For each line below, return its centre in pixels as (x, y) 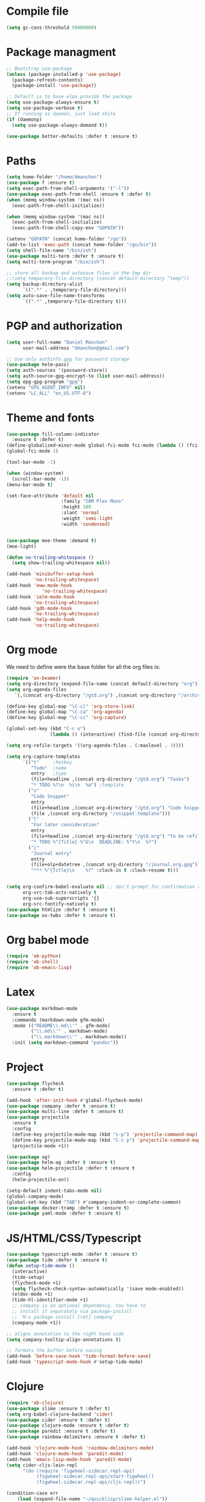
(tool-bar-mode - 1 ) (31, 462)
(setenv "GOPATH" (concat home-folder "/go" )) (67, 239)
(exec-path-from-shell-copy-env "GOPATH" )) (68, 228)
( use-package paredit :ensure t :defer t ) (61, 1432)
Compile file (38, 11)
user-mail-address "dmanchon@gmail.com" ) (76, 348)
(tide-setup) (28, 1277)
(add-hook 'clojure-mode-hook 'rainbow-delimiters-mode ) (80, 1448)
